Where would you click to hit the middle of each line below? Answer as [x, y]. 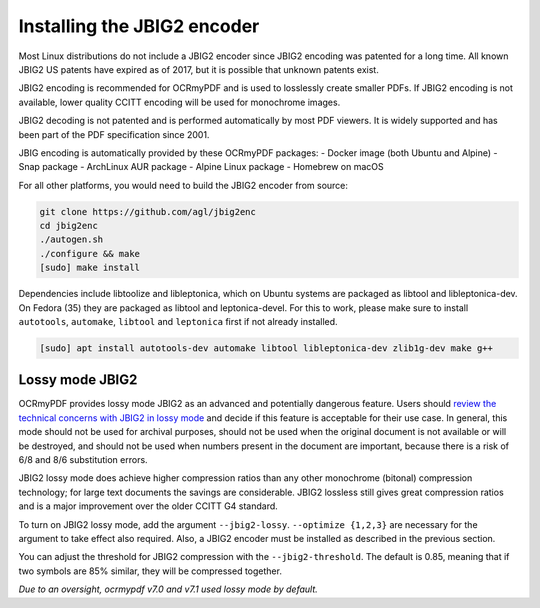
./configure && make [89, 253]
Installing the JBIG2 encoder [139, 26]
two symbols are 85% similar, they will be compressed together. [150, 571]
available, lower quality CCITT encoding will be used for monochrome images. [179, 102]
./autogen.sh [71, 239]
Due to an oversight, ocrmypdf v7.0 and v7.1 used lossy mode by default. [168, 589]
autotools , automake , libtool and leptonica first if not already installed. [178, 321]
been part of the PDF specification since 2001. [114, 134]
